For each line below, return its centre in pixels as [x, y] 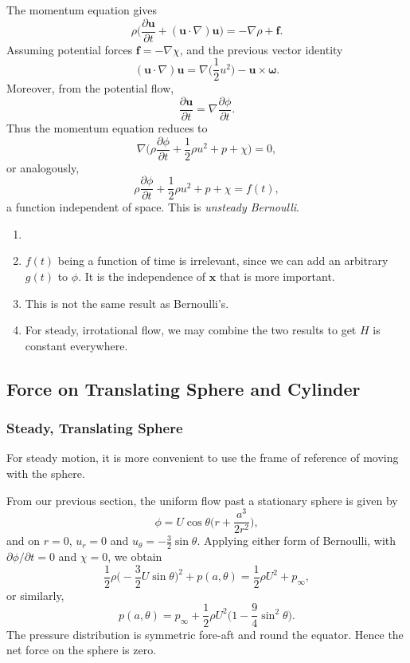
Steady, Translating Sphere [95, 428]
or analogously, [43, 167]
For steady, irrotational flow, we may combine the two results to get [191, 330]
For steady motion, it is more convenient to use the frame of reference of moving [203, 458]
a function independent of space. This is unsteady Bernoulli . [153, 207]
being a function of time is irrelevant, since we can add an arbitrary [223, 260]
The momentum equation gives [82, 10]
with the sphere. [46, 474]
